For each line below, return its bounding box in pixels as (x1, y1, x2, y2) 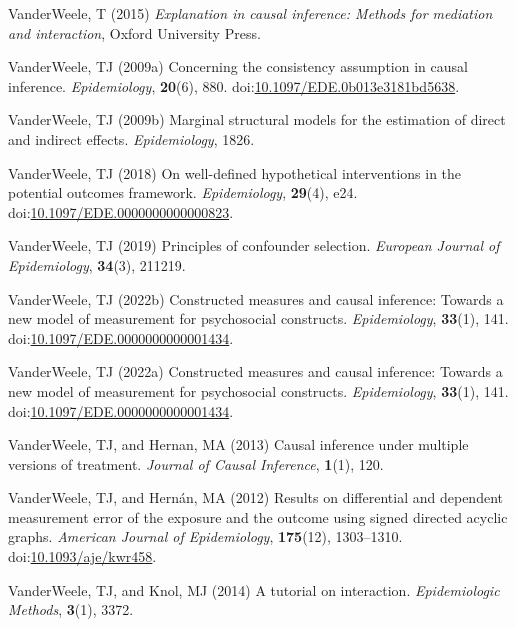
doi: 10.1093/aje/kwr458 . (8, 546, 157, 567)
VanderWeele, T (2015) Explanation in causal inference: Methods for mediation (8, 3, 493, 23)
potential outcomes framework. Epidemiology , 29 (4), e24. (8, 182, 358, 203)
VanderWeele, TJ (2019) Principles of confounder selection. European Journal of (8, 235, 500, 256)
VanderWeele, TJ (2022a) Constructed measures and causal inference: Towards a (8, 361, 503, 382)
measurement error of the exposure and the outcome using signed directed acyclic (8, 506, 508, 527)
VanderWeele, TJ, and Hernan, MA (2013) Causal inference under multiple (8, 434, 469, 455)
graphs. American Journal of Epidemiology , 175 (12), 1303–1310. (8, 526, 403, 547)
